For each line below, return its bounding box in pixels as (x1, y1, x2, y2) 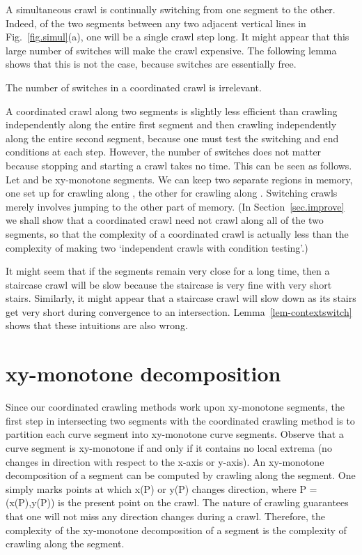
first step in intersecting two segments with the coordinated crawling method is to (6, 413, 355, 427)
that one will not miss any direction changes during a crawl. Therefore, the (6, 508, 325, 523)
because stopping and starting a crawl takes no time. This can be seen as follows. (6, 158, 352, 172)
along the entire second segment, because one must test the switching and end (6, 130, 339, 145)
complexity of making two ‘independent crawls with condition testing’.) (6, 240, 308, 254)
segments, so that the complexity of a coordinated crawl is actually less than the (6, 226, 349, 241)
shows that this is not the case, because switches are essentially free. (6, 56, 297, 71)
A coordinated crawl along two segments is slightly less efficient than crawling (6, 103, 338, 118)
